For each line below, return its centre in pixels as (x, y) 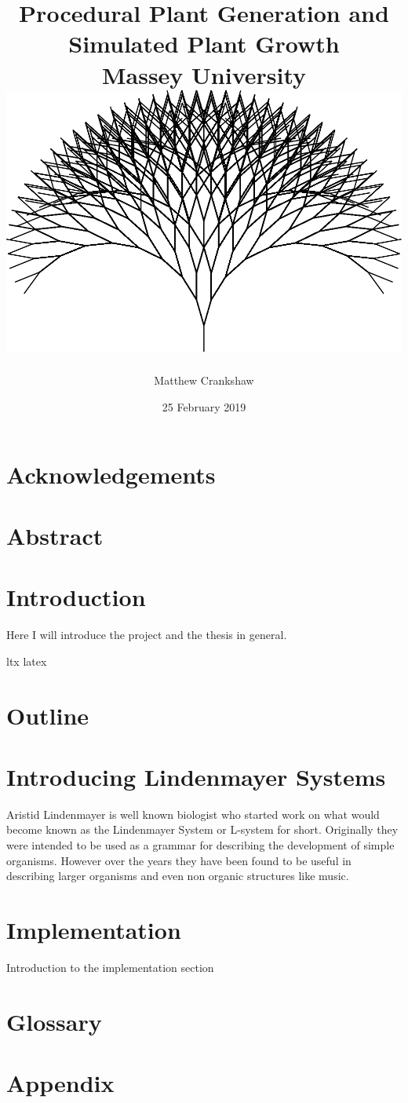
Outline (48, 715)
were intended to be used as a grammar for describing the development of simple (200, 845)
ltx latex (27, 661)
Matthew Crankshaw (204, 380)
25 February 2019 (204, 406)
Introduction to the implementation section (110, 967)
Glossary (54, 1021)
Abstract (55, 535)
